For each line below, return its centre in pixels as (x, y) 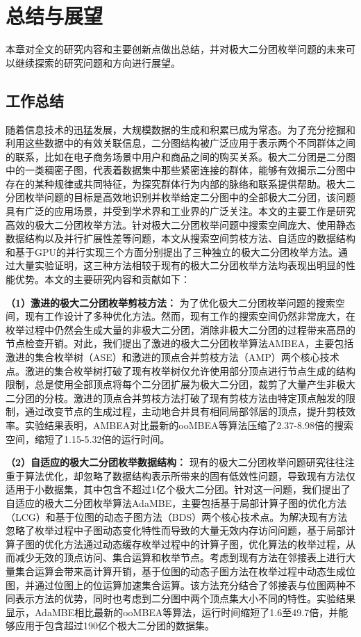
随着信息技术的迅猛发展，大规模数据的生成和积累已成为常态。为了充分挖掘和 (180, 129)
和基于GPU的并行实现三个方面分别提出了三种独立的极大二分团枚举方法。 (172, 251)
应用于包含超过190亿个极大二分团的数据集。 (115, 626)
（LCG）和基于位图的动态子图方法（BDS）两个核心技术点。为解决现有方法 (177, 516)
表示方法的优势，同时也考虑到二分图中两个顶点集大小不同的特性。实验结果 (185, 598)
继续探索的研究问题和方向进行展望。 (98, 62)
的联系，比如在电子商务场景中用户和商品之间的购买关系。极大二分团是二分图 (180, 156)
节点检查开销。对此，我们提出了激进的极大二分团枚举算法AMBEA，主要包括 (180, 343)
